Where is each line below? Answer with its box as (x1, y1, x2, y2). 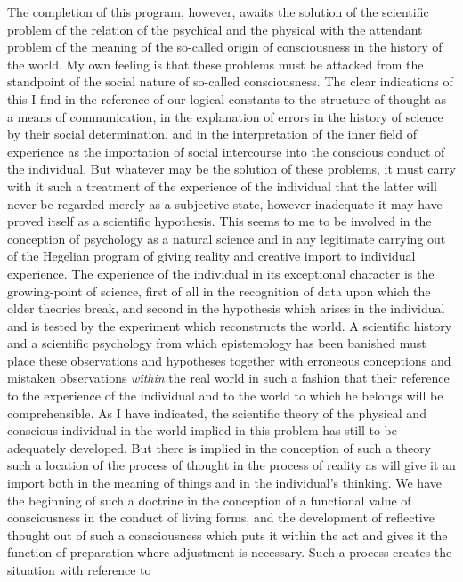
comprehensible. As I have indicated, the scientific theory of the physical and (7, 403, 426, 422)
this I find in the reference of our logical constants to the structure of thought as (7, 89, 446, 108)
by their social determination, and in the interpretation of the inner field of (7, 125, 417, 143)
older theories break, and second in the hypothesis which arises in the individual (7, 299, 445, 318)
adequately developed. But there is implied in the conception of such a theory (7, 438, 432, 457)
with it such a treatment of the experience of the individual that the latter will (7, 176, 437, 195)
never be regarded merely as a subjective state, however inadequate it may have (7, 194, 443, 213)
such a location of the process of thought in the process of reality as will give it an (7, 456, 456, 474)
